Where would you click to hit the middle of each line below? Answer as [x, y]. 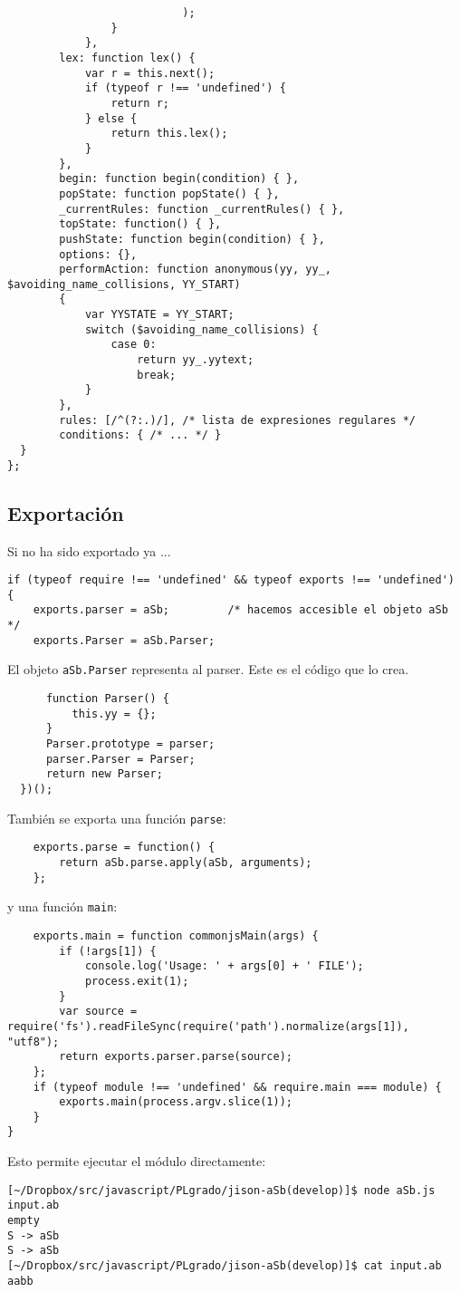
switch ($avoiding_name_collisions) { [201, 329]
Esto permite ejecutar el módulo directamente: [137, 1161]
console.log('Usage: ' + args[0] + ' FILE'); [224, 966]
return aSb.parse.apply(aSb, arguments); [186, 862]
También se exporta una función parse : [117, 818]
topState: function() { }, [140, 224]
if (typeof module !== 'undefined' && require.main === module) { [237, 1087]
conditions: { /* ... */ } [140, 435]
